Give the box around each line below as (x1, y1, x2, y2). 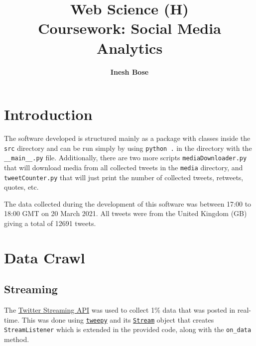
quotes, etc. (4, 182, 39, 192)
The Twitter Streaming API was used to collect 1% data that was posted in (4, 305, 236, 315)
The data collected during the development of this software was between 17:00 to (4, 198, 252, 209)
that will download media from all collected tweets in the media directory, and (4, 162, 243, 172)
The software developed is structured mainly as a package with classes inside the (4, 133, 251, 143)
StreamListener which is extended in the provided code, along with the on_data (4, 324, 252, 335)
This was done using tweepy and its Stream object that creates (21, 314, 214, 325)
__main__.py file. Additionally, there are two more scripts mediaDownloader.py (4, 152, 247, 163)
